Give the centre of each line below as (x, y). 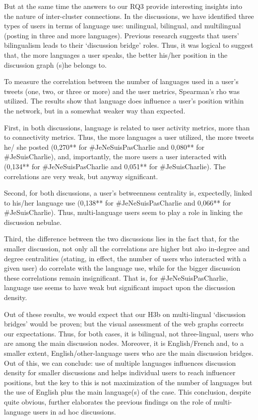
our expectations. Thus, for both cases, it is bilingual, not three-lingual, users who (129, 333)
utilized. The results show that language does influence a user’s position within (124, 101)
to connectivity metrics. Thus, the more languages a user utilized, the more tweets (129, 137)
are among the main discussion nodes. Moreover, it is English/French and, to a (124, 343)
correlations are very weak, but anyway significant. (81, 176)
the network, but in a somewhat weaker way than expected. (95, 110)
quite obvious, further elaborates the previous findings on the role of (108, 401)
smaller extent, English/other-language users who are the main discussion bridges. (129, 353)
